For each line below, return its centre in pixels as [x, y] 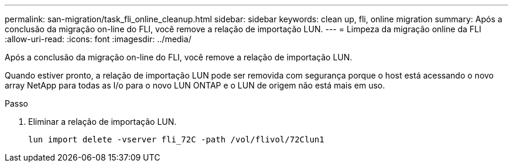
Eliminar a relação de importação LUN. [102, 122]
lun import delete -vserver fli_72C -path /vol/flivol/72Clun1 [176, 139]
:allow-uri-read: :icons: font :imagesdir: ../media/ [98, 39]
